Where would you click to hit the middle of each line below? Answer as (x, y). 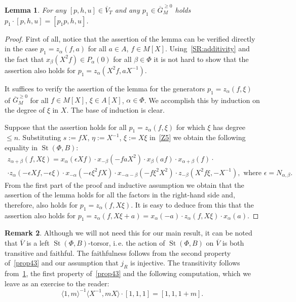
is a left (38, 243)
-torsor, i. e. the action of (127, 243)
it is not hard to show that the (201, 59)
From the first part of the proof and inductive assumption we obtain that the (124, 184)
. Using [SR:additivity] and (207, 48)
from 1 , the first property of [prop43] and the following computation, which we (128, 273)
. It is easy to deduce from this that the (192, 204)
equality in (21, 147)
